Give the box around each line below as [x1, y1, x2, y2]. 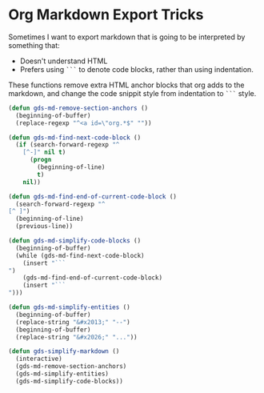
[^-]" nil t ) [22, 148, 66, 157]
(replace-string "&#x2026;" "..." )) [15, 333, 138, 341]
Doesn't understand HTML [19, 56, 108, 66]
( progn [29, 156, 52, 164]
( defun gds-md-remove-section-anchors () [8, 104, 149, 112]
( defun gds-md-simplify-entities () [8, 303, 130, 311]
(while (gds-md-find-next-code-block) [15, 251, 146, 259]
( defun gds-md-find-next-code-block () [8, 134, 142, 142]
